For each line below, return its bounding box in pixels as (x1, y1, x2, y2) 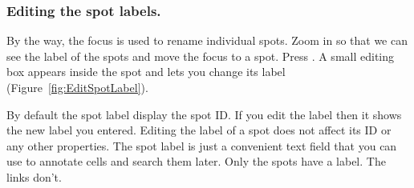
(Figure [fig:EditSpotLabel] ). (6, 79, 148, 95)
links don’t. (6, 168, 62, 185)
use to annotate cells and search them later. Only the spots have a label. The (6, 153, 386, 170)
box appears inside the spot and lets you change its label (6, 63, 286, 80)
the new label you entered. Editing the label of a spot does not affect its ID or (6, 122, 392, 138)
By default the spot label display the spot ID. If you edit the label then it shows (6, 106, 402, 122)
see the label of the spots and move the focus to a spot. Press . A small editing (6, 47, 395, 64)
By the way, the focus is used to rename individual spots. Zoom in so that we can (6, 32, 408, 49)
